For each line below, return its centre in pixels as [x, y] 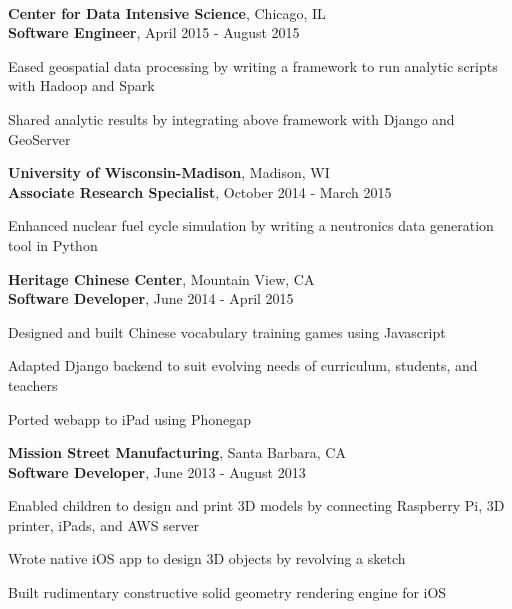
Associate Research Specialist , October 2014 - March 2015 [200, 191]
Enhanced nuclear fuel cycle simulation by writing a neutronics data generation [251, 225]
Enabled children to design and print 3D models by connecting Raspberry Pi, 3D [256, 505]
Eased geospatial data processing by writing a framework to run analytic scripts [253, 65]
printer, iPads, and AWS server [104, 524]
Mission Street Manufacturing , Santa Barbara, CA [177, 452]
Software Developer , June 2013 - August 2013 [157, 471]
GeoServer [39, 138]
